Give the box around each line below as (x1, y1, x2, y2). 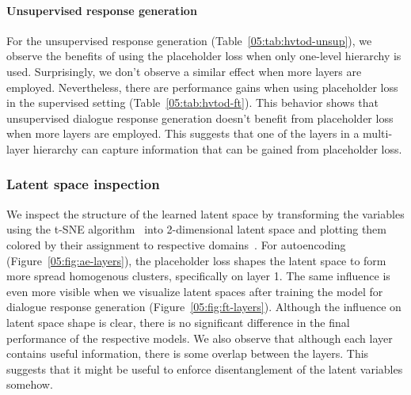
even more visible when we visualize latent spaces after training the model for (6, 283, 383, 299)
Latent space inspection (6, 174, 160, 194)
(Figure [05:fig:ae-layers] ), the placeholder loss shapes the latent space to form (6, 252, 386, 268)
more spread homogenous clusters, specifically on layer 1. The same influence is (6, 268, 390, 284)
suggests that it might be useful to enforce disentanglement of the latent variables (6, 360, 403, 377)
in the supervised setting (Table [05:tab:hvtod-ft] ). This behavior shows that (6, 94, 379, 111)
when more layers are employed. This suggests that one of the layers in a (6, 125, 360, 142)
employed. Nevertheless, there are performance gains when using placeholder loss (6, 78, 398, 95)
